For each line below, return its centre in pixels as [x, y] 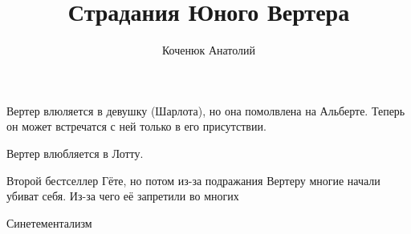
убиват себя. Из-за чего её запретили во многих [123, 196]
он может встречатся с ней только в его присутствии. [136, 126]
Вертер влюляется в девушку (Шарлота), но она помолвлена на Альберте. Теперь [206, 110]
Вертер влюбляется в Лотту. [75, 153]
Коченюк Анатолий [209, 50]
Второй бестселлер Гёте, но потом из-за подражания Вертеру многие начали [193, 180]
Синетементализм [49, 222]
